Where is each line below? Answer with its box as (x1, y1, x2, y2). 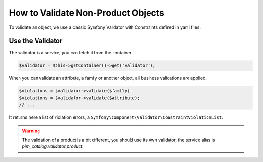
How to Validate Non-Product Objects (9, 7, 165, 18)
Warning (22, 128, 40, 134)
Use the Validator (9, 37, 63, 45)
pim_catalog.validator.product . (22, 144, 84, 149)
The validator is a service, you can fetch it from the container (9, 50, 131, 55)
